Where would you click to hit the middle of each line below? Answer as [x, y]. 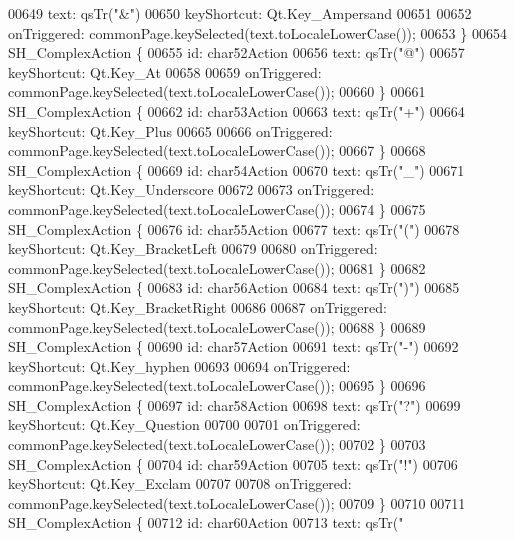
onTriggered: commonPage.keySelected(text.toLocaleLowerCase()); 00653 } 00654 [257, 32]
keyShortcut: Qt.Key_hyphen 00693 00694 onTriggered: [179, 365]
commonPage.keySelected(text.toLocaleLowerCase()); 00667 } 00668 [217, 150]
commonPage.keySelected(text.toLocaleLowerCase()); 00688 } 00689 [217, 326]
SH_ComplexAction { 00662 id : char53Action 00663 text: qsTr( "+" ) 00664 [236, 110]
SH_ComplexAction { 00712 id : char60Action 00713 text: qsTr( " [206, 522]
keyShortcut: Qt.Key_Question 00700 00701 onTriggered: [184, 424]
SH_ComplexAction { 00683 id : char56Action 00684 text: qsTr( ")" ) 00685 [234, 287]
